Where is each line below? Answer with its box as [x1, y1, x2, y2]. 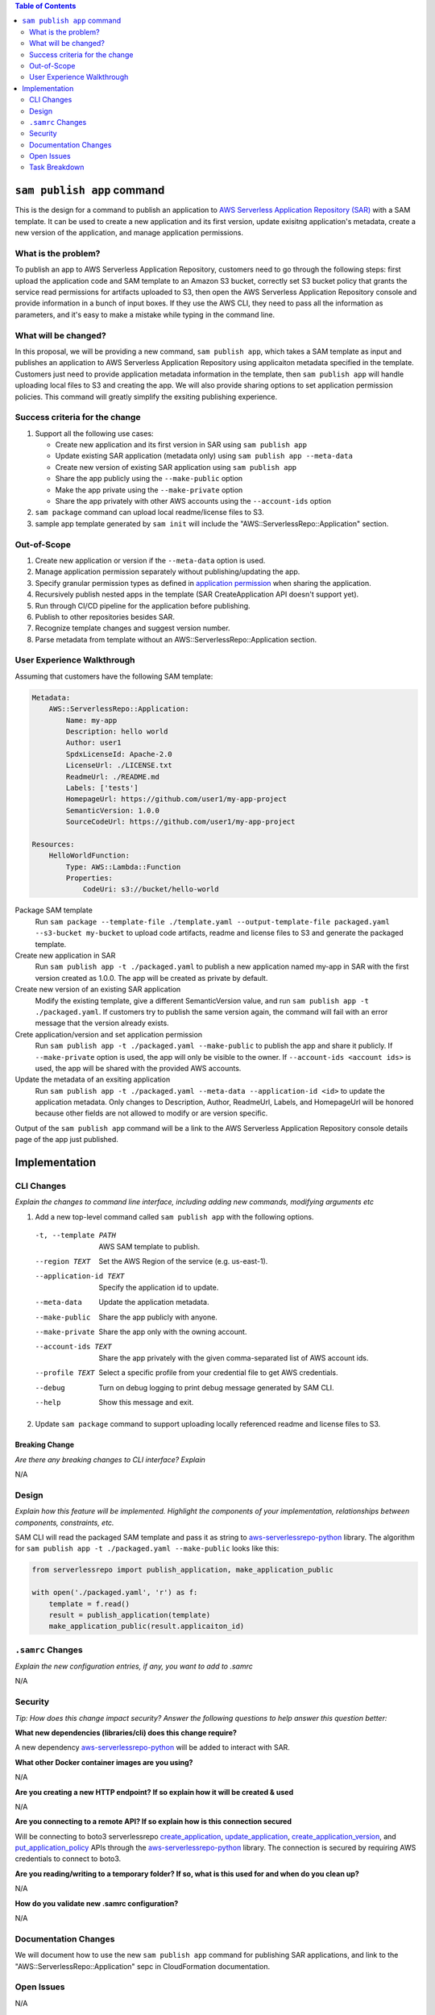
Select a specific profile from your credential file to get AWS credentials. [98, 1368, 338, 1377]
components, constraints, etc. [14, 1518, 114, 1527]
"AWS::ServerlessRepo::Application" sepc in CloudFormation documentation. [14, 1961, 270, 1971]
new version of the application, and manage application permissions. [14, 228, 243, 238]
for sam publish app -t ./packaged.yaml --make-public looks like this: [14, 1543, 280, 1553]
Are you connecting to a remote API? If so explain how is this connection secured [14, 1817, 292, 1826]
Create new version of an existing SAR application [14, 984, 181, 995]
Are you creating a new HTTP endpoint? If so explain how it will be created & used [14, 1787, 294, 1797]
